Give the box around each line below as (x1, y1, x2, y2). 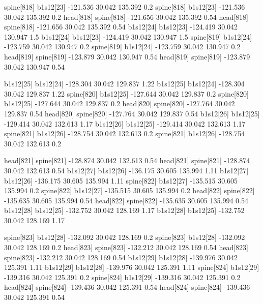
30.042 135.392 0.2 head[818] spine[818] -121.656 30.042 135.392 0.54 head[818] (4, 11, 248, 22)
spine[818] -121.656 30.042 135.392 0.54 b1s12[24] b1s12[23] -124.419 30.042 (4, 21, 238, 32)
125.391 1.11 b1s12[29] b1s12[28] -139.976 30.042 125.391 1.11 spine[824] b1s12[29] (4, 262, 259, 272)
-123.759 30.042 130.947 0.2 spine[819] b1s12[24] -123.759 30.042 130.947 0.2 (4, 41, 241, 52)
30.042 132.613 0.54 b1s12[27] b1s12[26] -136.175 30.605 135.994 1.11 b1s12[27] (4, 165, 249, 175)
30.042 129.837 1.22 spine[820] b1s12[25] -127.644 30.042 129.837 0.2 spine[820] (4, 88, 249, 99)
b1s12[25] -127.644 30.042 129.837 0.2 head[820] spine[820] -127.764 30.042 (4, 98, 235, 109)
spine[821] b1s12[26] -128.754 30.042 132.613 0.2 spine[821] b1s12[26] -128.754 (4, 128, 245, 139)
